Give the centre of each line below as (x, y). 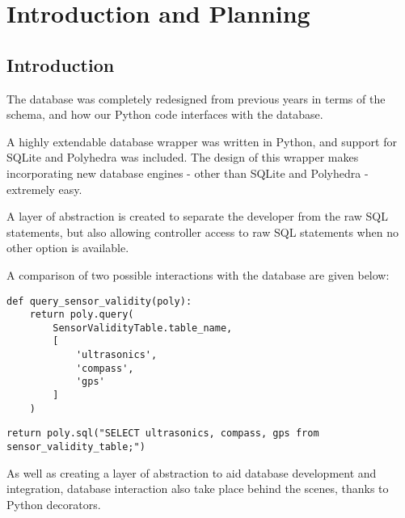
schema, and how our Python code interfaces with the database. (165, 114)
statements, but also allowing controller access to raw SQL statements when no (202, 232)
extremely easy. (44, 189)
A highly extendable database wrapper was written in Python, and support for (202, 141)
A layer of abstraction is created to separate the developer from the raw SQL (197, 216)
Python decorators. (54, 504)
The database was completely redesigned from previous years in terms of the (196, 98)
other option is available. (68, 248)
